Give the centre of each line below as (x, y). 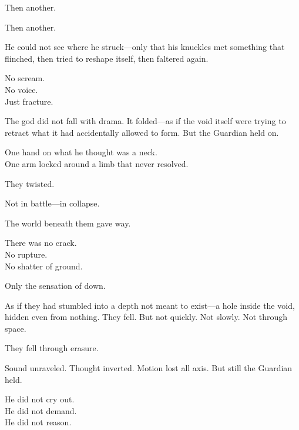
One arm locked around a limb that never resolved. (97, 163)
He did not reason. (38, 422)
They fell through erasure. (52, 348)
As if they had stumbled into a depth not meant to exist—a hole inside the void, (150, 305)
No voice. (21, 89)
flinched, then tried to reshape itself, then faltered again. (107, 58)
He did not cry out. (40, 399)
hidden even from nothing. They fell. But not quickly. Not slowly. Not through (146, 317)
